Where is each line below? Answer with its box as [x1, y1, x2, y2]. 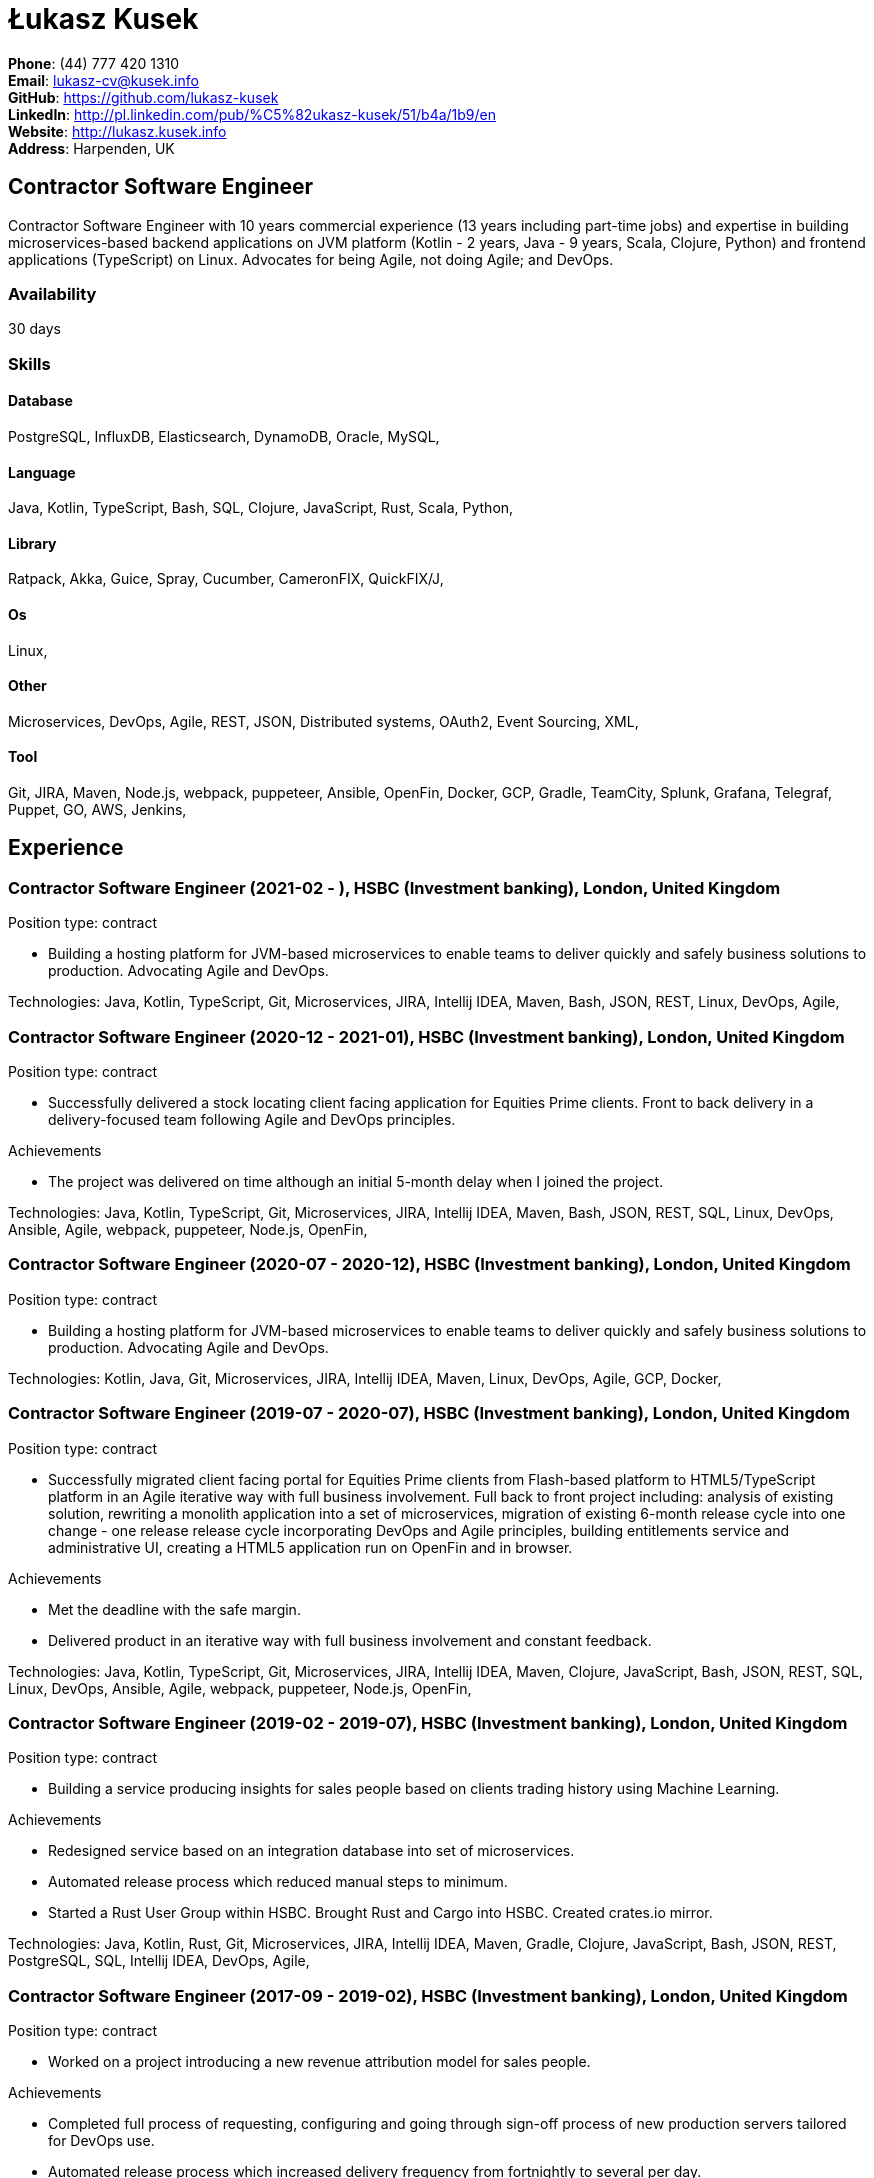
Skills [8, 353, 51, 374]
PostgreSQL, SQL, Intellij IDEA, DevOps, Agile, [8, 1952, 310, 1970]
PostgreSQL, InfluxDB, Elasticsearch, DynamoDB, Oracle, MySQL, [8, 427, 440, 445]
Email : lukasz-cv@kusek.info [8, 71, 199, 89]
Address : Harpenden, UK [8, 139, 175, 157]
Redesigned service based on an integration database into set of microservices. [48, 1842, 575, 1860]
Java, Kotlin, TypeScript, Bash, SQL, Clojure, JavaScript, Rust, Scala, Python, [8, 499, 514, 517]
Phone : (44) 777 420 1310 [8, 54, 180, 72]
